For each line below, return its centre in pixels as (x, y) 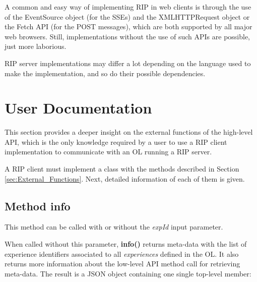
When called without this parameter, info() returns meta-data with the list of (126, 244)
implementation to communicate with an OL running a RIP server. (108, 152)
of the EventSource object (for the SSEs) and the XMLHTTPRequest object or (127, 16)
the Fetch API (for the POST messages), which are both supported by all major (128, 26)
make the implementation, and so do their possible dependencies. (105, 73)
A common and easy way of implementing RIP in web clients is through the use (128, 7)
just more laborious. (36, 46)
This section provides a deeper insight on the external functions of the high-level (129, 132)
